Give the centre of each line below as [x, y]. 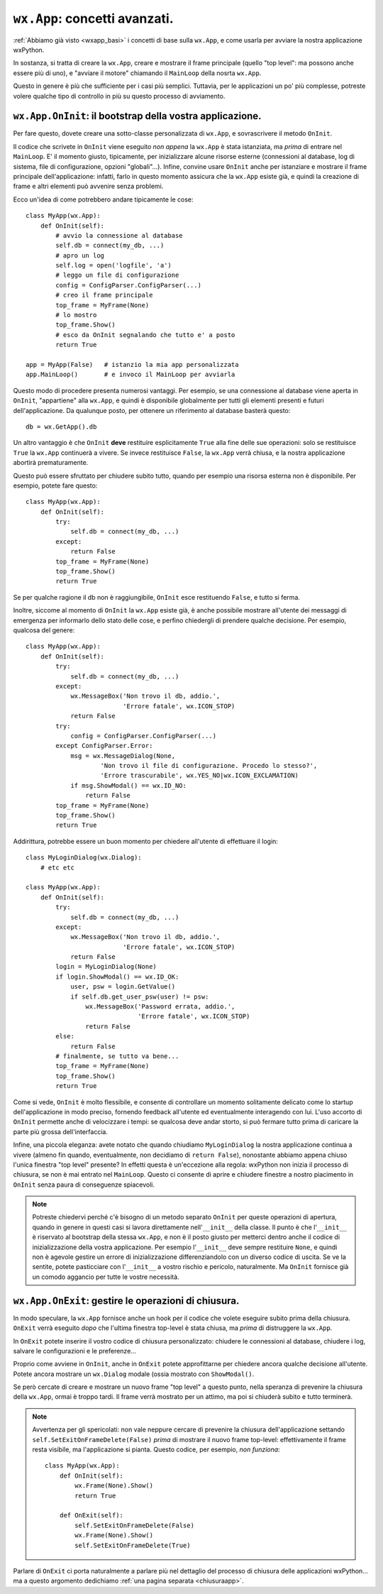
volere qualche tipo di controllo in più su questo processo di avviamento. [119, 96]
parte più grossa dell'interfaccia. [60, 1131]
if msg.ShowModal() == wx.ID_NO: [129, 785]
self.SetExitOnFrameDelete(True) [133, 1545]
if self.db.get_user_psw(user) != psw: [140, 996]
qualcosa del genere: [44, 630]
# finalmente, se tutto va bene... [117, 1056]
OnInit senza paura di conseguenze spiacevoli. [84, 1184]
